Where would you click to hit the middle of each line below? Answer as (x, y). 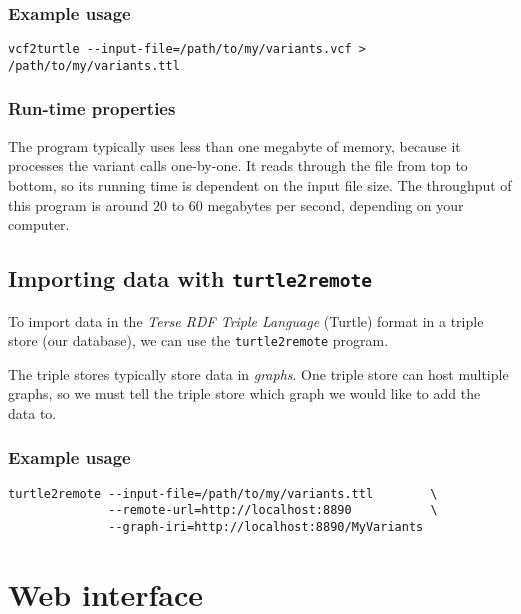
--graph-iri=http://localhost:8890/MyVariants (266, 527)
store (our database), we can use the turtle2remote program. (198, 340)
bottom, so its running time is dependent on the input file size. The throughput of (260, 184)
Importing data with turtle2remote (190, 278)
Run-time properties (92, 108)
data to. (32, 412)
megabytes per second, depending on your (335, 204)
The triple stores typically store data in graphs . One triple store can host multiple (258, 373)
